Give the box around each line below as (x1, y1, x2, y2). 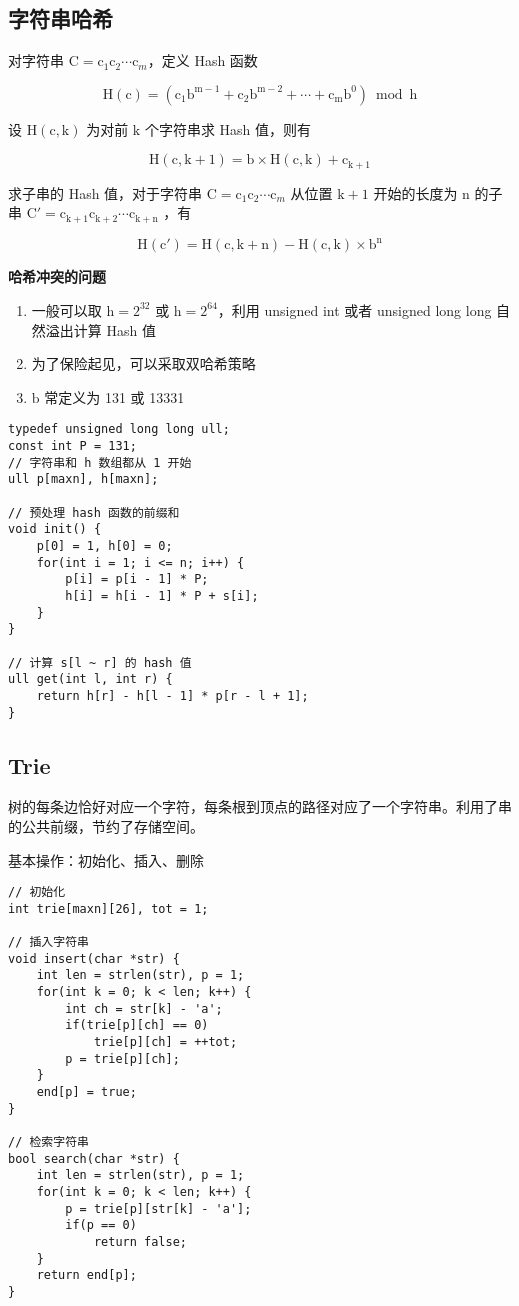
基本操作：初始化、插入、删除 (8, 849, 204, 870)
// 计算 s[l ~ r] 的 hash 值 (8, 655, 192, 670)
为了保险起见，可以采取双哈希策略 (31, 353, 256, 374)
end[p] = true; (36, 1085, 137, 1100)
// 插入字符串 (8, 935, 89, 950)
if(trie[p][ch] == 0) (65, 1018, 209, 1033)
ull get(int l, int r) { (8, 672, 173, 687)
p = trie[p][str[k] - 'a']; (65, 1201, 252, 1216)
